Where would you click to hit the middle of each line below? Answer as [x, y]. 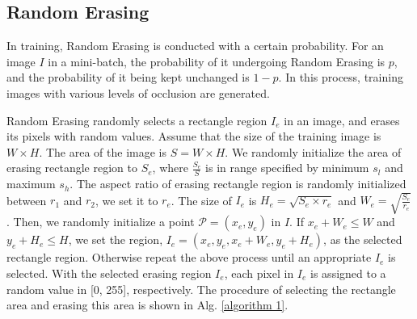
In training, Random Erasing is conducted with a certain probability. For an [195, 46]
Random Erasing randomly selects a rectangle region [137, 120]
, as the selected [363, 239]
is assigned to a [348, 273]
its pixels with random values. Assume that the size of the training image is [194, 136]
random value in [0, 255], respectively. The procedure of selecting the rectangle [201, 289]
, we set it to [126, 200]
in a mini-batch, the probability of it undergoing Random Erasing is [217, 61]
